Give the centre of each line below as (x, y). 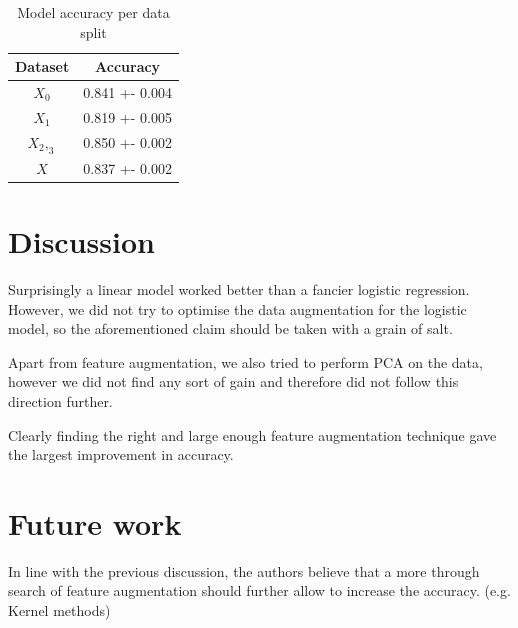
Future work (95, 522)
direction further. (60, 400)
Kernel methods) (59, 610)
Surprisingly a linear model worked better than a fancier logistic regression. (239, 288)
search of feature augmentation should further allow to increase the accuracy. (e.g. (259, 590)
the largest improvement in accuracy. (121, 454)
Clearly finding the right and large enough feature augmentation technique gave (252, 434)
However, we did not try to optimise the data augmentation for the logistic (237, 308)
